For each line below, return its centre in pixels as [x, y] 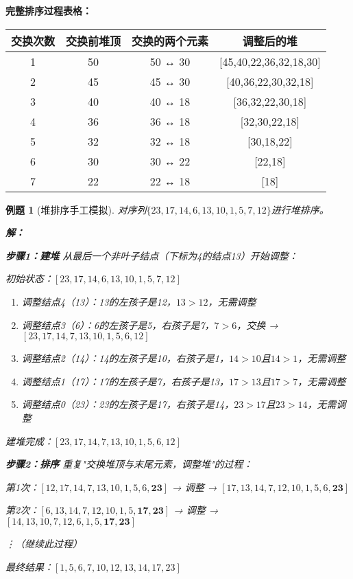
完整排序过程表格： [49, 10]
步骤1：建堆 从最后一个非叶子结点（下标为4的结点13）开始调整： [152, 255]
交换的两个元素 [170, 41]
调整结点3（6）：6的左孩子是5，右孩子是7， [118, 325]
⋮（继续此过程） [44, 543]
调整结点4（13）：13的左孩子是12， [99, 301]
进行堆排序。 [300, 209]
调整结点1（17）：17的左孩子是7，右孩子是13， [125, 381]
